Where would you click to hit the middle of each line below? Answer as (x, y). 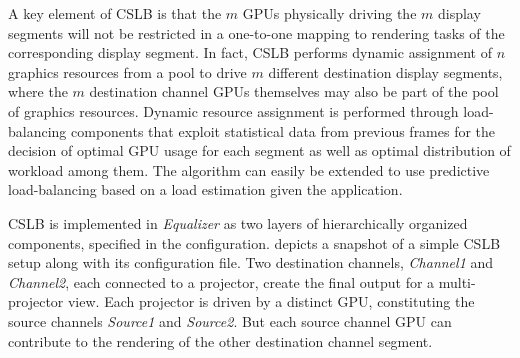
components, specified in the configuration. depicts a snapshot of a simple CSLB (254, 242)
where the (38, 91)
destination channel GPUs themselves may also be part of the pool (294, 91)
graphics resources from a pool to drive (127, 71)
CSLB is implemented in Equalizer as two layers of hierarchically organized (238, 222)
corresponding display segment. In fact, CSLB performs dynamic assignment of (250, 52)
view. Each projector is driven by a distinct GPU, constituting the (271, 301)
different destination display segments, (385, 71)
